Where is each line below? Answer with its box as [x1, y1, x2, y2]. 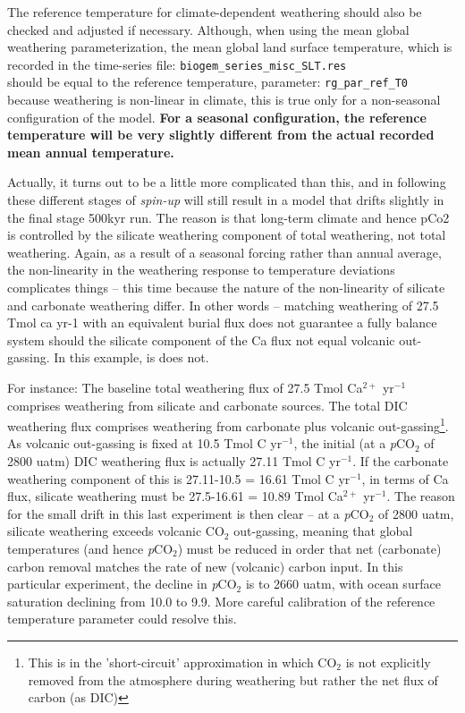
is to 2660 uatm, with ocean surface [245, 574, 441, 593]
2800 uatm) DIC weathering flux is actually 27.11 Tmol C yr [7, 452, 341, 471]
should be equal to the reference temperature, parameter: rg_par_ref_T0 [7, 72, 409, 91]
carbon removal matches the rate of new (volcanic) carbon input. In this [7, 556, 403, 575]
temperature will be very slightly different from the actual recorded [7, 125, 435, 144]
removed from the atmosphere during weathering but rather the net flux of [28, 670, 438, 689]
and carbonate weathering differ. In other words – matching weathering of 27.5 [7, 295, 439, 314]
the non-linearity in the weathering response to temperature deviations [7, 260, 395, 279]
